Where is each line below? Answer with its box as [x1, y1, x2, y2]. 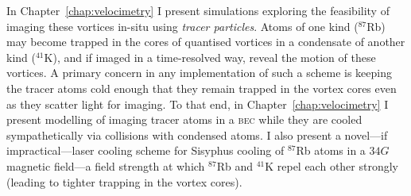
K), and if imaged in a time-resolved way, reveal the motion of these [44, 48, 376, 65]
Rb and [216, 157, 253, 174]
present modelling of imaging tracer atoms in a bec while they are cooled [6, 111, 363, 128]
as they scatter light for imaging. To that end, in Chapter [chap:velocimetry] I [6, 95, 389, 112]
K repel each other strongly [265, 157, 399, 174]
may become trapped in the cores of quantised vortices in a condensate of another [6, 33, 405, 50]
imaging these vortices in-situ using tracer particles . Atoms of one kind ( [6, 17, 359, 34]
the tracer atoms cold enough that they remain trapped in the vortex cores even [6, 79, 397, 96]
